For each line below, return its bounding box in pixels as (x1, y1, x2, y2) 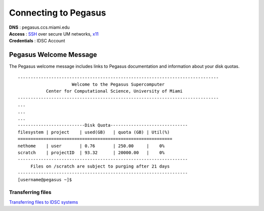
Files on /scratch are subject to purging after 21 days (30, 163, 170, 169)
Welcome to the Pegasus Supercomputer (71, 82, 165, 87)
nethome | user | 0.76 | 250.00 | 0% (18, 143, 165, 149)
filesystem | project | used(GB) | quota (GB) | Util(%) (18, 129, 170, 135)
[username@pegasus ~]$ (18, 177, 72, 183)
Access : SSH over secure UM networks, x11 (9, 31, 99, 37)
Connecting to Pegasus (9, 7, 106, 18)
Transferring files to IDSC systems (9, 199, 78, 205)
